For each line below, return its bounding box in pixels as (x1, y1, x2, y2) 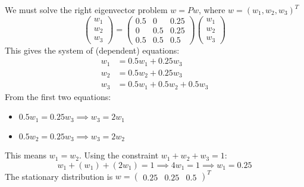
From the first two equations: (5, 90, 111, 102)
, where (199, 4, 225, 15)
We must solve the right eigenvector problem (5, 4, 168, 15)
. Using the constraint (79, 149, 159, 161)
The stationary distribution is (5, 170, 113, 182)
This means (5, 149, 47, 161)
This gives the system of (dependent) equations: (5, 43, 180, 56)
